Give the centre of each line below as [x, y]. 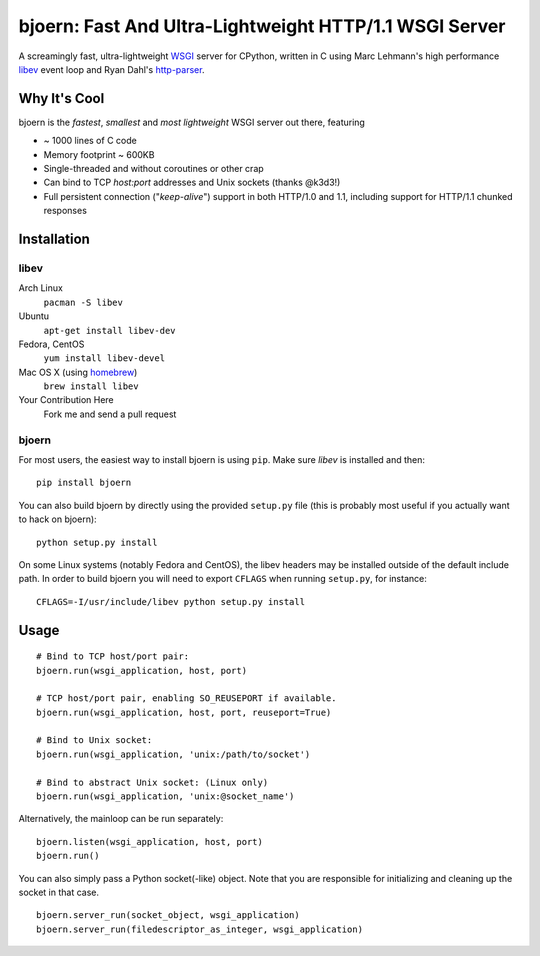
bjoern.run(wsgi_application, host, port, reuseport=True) [184, 712]
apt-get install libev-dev [109, 330]
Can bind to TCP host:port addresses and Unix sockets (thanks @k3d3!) [192, 182]
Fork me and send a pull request [110, 414]
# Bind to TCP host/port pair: [113, 656]
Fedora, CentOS [51, 344]
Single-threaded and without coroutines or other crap [153, 169]
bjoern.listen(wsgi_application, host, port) [150, 841]
